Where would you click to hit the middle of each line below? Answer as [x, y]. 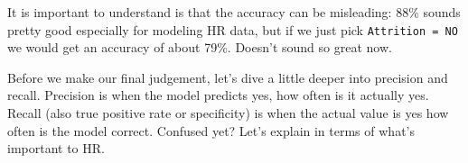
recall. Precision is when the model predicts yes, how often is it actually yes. [218, 95]
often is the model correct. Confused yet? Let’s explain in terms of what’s [211, 130]
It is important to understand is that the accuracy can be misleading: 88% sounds [234, 12]
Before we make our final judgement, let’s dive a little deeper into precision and [228, 77]
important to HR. [56, 148]
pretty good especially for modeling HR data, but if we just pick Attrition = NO [233, 29]
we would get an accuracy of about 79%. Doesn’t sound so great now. [200, 47]
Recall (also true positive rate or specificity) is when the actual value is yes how [228, 113]
